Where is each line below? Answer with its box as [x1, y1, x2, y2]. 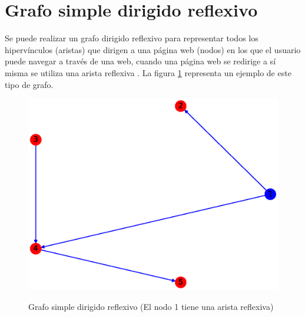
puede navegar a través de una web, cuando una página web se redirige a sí [5, 55, 276, 67]
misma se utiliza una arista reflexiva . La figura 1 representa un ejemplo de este [5, 66, 291, 79]
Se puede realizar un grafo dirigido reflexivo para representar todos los [5, 32, 258, 44]
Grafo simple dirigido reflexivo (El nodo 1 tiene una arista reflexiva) [28, 300, 274, 312]
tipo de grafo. [5, 78, 54, 90]
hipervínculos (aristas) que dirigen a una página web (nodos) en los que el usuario [5, 43, 301, 55]
